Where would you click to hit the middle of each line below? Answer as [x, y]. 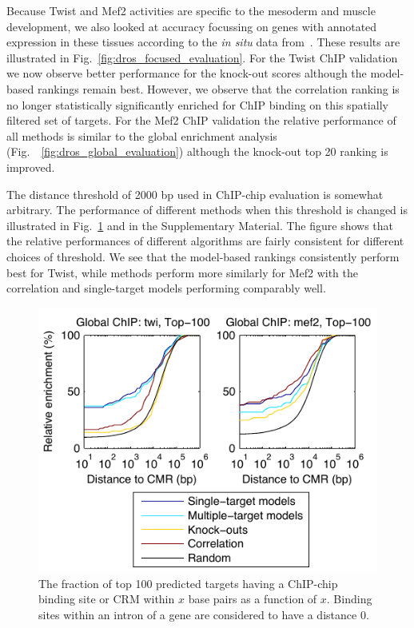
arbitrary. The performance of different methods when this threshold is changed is [207, 210]
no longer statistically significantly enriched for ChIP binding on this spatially [197, 104]
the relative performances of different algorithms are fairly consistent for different [205, 241]
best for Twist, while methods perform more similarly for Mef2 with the [182, 272]
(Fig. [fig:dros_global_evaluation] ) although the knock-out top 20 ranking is [197, 151]
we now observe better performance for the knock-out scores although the [187, 73]
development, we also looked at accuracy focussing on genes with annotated [192, 26]
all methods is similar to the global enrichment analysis [142, 135]
